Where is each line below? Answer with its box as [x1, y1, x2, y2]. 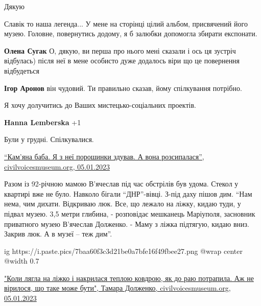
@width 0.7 [4, 255, 39, 266]
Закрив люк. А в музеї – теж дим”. [4, 228, 112, 239]
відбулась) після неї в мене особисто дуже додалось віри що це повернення [4, 55, 240, 66]
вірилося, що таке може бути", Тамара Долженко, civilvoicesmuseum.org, [4, 283, 231, 293]
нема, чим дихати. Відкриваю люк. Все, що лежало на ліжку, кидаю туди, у [4, 198, 241, 209]
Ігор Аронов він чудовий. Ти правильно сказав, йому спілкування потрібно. [4, 82, 242, 93]
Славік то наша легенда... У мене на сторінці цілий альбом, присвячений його [4, 18, 248, 29]
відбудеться [4, 65, 39, 76]
